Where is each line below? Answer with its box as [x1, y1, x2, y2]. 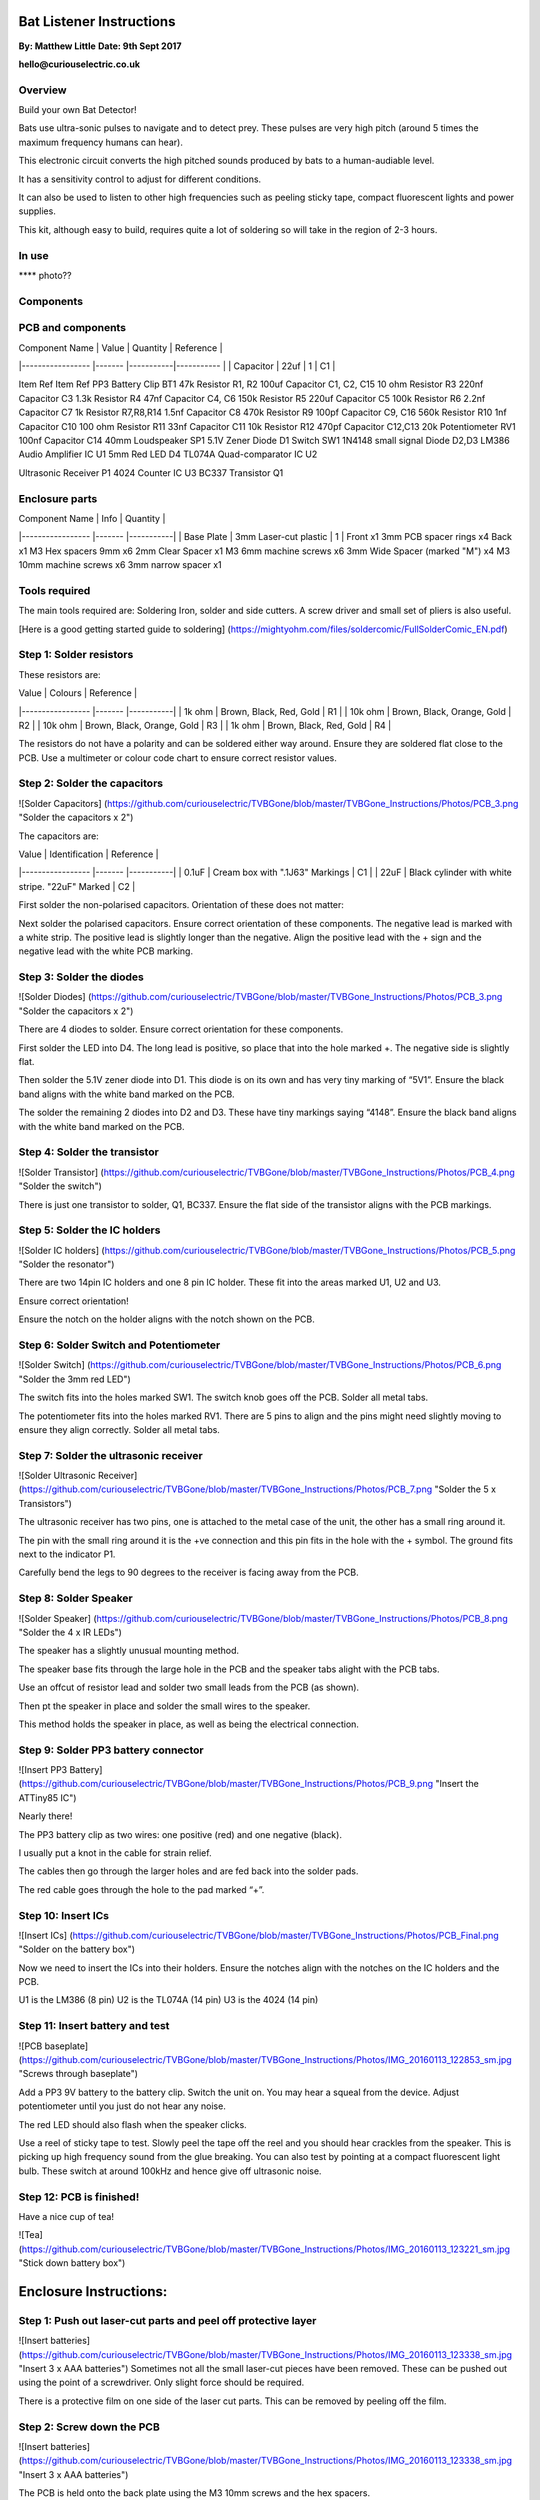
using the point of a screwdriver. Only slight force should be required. [18, 2376, 305, 2389]
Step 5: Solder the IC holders [18, 1223, 161, 1237]
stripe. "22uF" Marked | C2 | [18, 880, 136, 892]
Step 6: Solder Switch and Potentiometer [18, 1338, 221, 1352]
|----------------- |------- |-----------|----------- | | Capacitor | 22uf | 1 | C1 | [18, 360, 336, 372]
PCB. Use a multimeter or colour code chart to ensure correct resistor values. [18, 751, 337, 764]
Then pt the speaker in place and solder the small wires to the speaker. [18, 1700, 311, 1712]
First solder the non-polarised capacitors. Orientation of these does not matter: [18, 899, 345, 911]
